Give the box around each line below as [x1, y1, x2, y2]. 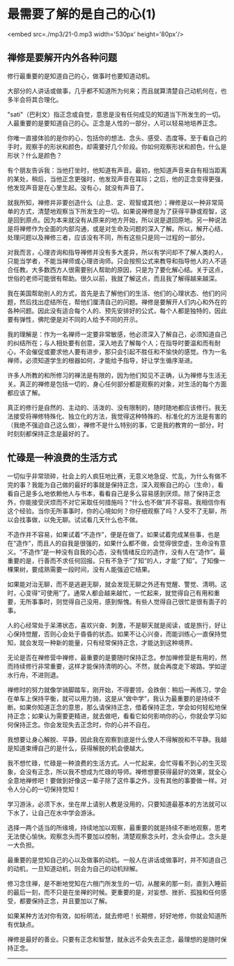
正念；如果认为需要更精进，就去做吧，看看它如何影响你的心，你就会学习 [13, 711, 221, 720]
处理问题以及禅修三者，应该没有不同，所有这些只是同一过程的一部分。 [7, 233, 209, 241]
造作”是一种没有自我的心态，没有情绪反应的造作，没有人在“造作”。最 [28, 547, 226, 556]
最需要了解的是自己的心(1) [7, 6, 157, 22]
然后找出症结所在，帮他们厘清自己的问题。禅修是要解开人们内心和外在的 [19, 297, 227, 306]
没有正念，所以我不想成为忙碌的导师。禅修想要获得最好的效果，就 [25, 767, 214, 775]
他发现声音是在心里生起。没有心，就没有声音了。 [7, 183, 148, 192]
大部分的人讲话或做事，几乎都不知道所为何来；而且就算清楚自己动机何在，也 [7, 87, 227, 95]
